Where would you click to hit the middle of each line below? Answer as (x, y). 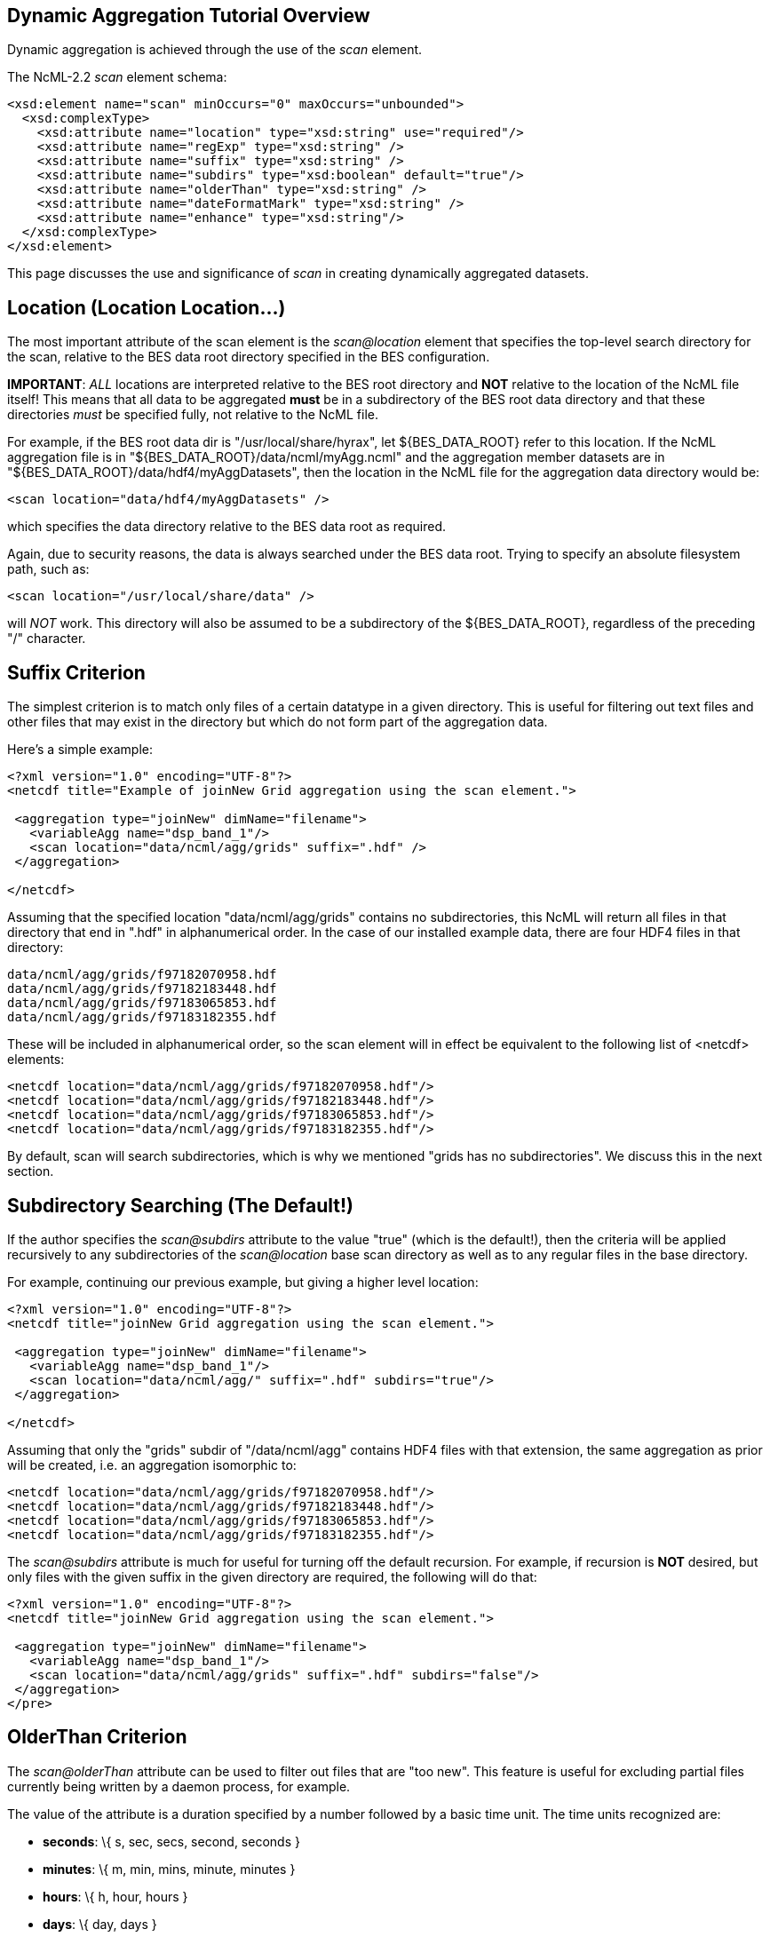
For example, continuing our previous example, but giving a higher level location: (243, 1282)
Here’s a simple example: (80, 750)
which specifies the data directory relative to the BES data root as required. (227, 527)
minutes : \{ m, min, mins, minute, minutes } (169, 1869)
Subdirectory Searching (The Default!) (180, 1205)
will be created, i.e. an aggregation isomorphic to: (152, 1465)
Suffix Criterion (76, 672)
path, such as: (48, 569)
